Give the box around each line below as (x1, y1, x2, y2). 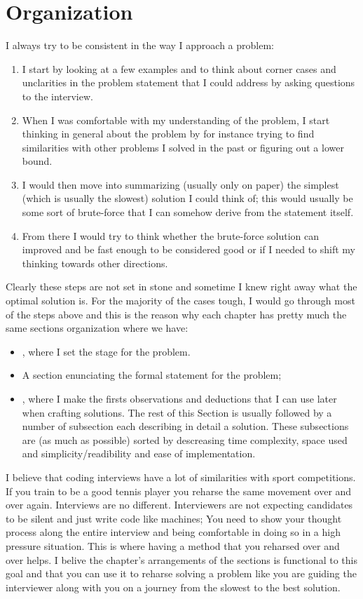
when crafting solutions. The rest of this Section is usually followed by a (22, 405, 332, 419)
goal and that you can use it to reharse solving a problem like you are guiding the (6, 566, 357, 581)
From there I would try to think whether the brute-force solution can (22, 228, 320, 243)
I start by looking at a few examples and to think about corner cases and (22, 61, 336, 76)
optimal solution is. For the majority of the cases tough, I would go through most (6, 293, 355, 308)
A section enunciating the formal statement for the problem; (22, 368, 282, 382)
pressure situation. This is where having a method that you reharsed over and (6, 538, 340, 553)
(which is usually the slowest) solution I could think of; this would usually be (22, 191, 353, 206)
